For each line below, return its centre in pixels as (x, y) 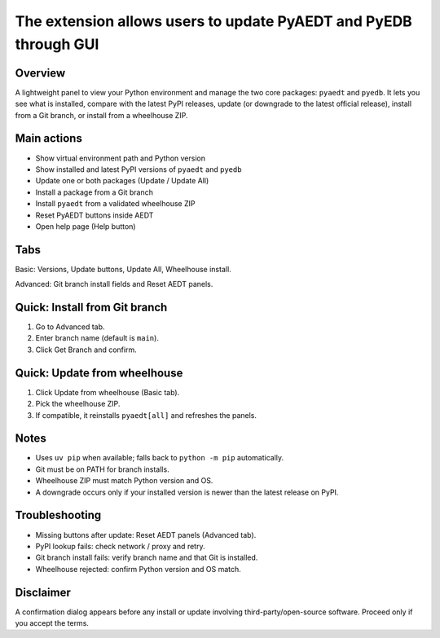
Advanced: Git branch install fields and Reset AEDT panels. (114, 284)
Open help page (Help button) (86, 226)
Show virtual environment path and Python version (120, 158)
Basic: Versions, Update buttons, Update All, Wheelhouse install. (123, 269)
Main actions (49, 139)
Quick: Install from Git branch (91, 307)
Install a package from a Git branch (95, 192)
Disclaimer (43, 592)
